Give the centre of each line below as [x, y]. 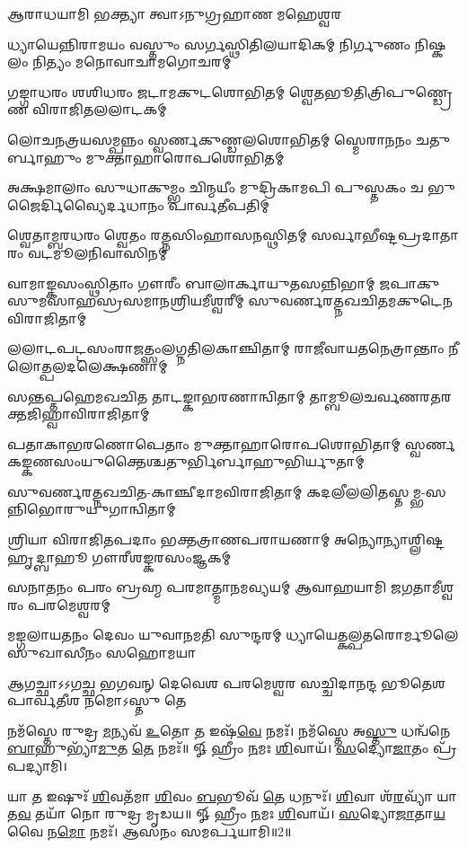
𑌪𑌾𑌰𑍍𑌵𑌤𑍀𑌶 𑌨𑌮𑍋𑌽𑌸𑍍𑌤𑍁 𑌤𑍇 [97, 700]
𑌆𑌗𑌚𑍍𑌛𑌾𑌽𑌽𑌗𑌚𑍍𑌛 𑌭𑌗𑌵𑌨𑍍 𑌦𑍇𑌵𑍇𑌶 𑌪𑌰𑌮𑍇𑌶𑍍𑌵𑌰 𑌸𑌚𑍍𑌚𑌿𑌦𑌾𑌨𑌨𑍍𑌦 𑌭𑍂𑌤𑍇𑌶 [227, 682]
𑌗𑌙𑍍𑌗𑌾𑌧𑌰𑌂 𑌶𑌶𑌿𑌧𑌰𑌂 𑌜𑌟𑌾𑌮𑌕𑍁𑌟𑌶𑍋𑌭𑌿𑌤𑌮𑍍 [146, 91]
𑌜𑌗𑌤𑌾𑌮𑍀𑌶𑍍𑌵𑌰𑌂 [422, 587]
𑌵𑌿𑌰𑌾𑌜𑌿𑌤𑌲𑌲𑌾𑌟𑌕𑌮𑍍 [100, 109]
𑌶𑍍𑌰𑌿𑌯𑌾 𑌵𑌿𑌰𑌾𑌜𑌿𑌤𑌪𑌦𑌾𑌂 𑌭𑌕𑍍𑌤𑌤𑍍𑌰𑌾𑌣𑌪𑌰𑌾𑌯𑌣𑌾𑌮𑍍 [169, 539]
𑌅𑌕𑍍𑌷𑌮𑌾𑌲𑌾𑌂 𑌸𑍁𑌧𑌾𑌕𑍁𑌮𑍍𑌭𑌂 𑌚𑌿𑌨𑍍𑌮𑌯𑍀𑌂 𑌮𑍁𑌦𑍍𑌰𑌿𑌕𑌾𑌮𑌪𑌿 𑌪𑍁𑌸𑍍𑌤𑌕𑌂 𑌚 [216, 187]
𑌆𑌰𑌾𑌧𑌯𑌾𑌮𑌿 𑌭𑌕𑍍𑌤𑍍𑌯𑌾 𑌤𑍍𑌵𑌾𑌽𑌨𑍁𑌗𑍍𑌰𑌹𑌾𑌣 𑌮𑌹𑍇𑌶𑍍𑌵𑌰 [175, 13]
